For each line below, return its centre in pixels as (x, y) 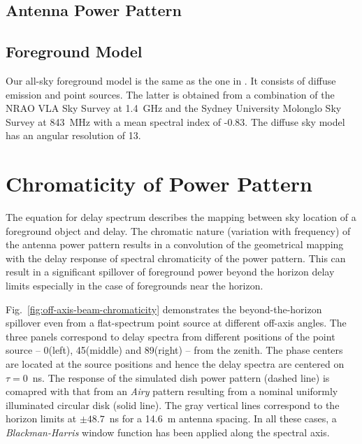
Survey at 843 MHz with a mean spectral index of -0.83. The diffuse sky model (175, 121)
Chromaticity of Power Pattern (159, 184)
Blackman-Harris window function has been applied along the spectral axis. (168, 432)
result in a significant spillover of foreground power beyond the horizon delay (170, 272)
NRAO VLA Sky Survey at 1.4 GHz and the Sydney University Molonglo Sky (174, 108)
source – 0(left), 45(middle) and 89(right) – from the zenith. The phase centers (174, 350)
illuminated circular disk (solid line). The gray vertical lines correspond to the (173, 404)
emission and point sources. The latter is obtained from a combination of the (170, 94)
